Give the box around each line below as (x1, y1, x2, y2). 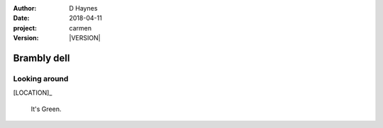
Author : (13, 4, 37, 12)
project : (13, 23, 37, 32)
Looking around (13, 74, 69, 83)
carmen (69, 23, 92, 32)
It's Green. (30, 105, 62, 113)
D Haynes (69, 4, 98, 12)
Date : (13, 14, 30, 23)
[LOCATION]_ (13, 88, 52, 97)
